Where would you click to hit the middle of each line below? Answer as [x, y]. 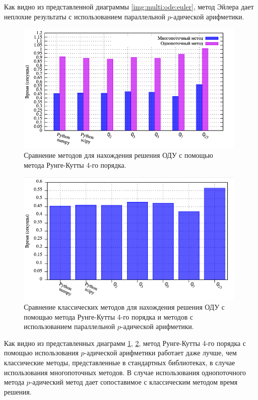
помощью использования [41, 353]
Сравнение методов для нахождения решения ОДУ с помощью [119, 155]
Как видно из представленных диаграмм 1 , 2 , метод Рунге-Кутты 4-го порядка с [125, 343]
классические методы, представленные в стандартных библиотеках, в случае [120, 363]
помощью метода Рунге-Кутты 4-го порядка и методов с [108, 316]
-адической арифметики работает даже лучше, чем [160, 353]
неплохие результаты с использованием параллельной [85, 16]
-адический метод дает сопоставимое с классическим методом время [134, 382]
